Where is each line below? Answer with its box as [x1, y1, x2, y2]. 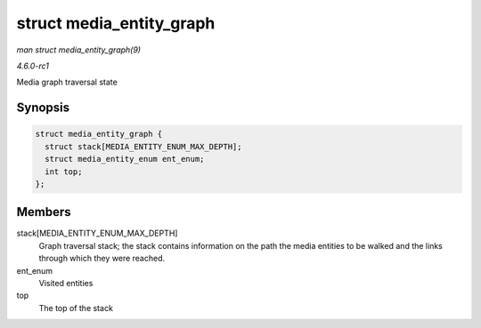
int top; [45, 166, 83, 177]
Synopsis [16, 100, 70, 116]
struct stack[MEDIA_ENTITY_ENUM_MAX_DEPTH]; [45, 141, 242, 151]
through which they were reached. [38, 253, 166, 264]
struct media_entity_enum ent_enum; [45, 154, 205, 164]
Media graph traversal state [16, 76, 118, 88]
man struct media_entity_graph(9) [16, 44, 142, 55]
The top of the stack [38, 302, 113, 313]
